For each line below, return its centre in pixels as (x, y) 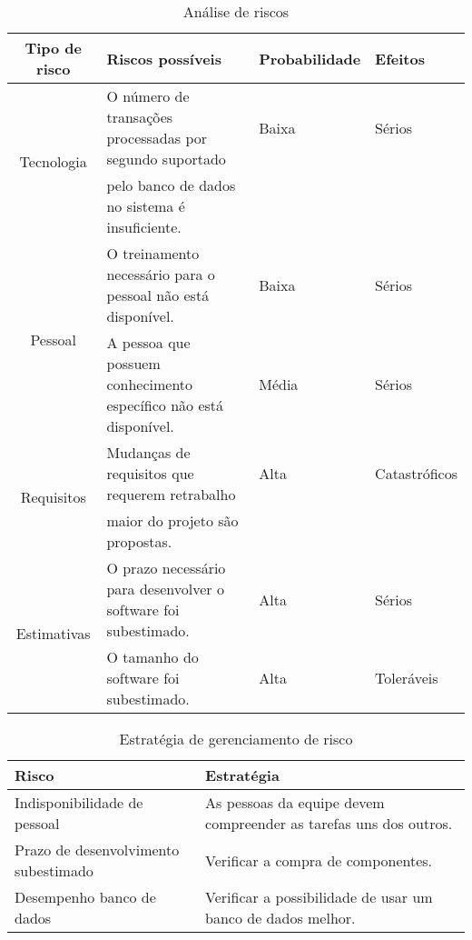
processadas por (157, 138)
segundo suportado (166, 159)
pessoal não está (158, 295)
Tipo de (54, 48)
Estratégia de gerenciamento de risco (236, 739)
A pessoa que (148, 342)
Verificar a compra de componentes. (319, 860)
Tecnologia (53, 161)
